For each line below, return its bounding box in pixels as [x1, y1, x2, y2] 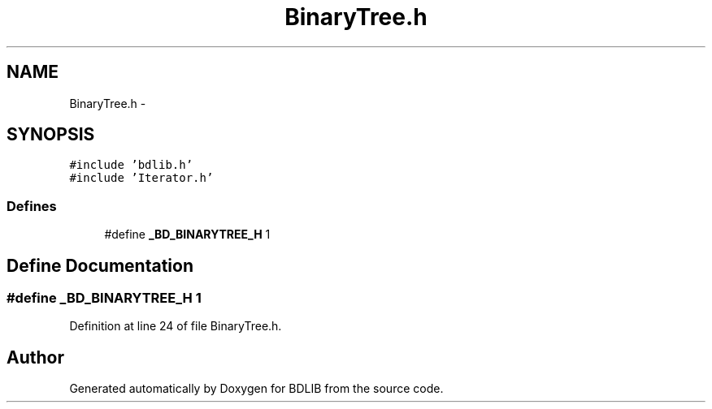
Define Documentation [7, 255, 193, 276]
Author [7, 347, 64, 368]
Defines [7, 197, 57, 214]
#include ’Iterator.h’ [69, 171, 214, 185]
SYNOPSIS [7, 124, 95, 145]
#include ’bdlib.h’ [69, 158, 193, 172]
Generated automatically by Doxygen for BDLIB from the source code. [69, 381, 444, 396]
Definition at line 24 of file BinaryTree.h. [69, 319, 282, 334]
